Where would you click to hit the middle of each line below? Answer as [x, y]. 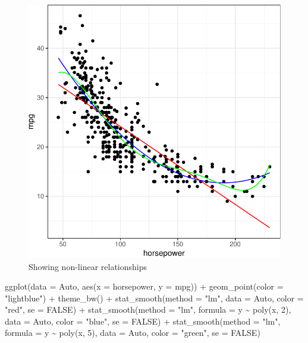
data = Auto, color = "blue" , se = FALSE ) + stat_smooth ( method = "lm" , [143, 321]
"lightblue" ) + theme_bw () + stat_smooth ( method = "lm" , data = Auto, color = [154, 298]
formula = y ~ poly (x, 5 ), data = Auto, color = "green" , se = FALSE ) [133, 333]
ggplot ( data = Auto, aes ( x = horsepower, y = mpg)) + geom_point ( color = [144, 286]
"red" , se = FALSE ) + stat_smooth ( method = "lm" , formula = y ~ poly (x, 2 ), [148, 309]
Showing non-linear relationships [88, 266]
